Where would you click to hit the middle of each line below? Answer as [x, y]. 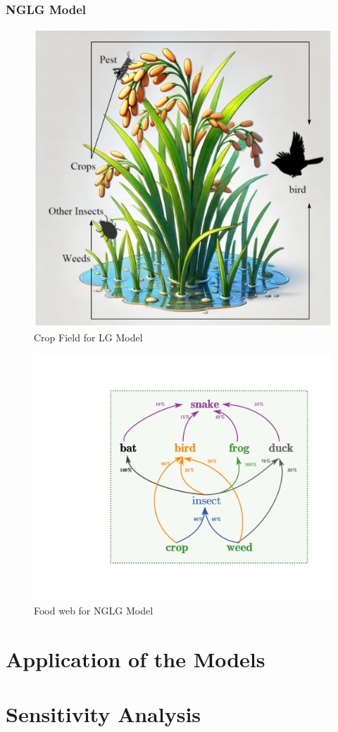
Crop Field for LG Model [88, 337]
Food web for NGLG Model [94, 611]
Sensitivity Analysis [104, 714]
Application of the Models [136, 659]
